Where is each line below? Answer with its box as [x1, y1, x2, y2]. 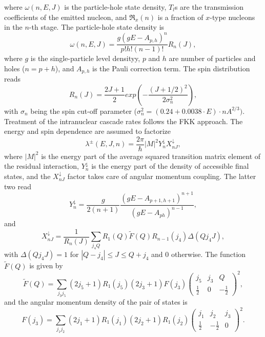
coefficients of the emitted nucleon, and [4, 11, 127, 22]
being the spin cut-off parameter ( [30, 105, 137, 116]
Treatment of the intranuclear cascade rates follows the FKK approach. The [4, 115, 243, 126]
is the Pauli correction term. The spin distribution [92, 63, 250, 73]
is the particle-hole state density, [64, 2, 167, 12]
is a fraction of [157, 11, 203, 22]
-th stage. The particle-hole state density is [29, 22, 165, 32]
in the [4, 22, 23, 32]
